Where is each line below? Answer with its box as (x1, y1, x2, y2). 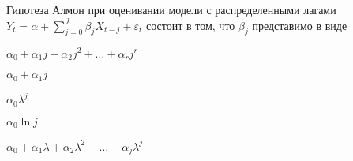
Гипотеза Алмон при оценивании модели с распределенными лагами (6, 2, 336, 17)
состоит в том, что (146, 17, 235, 33)
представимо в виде (252, 17, 347, 33)
